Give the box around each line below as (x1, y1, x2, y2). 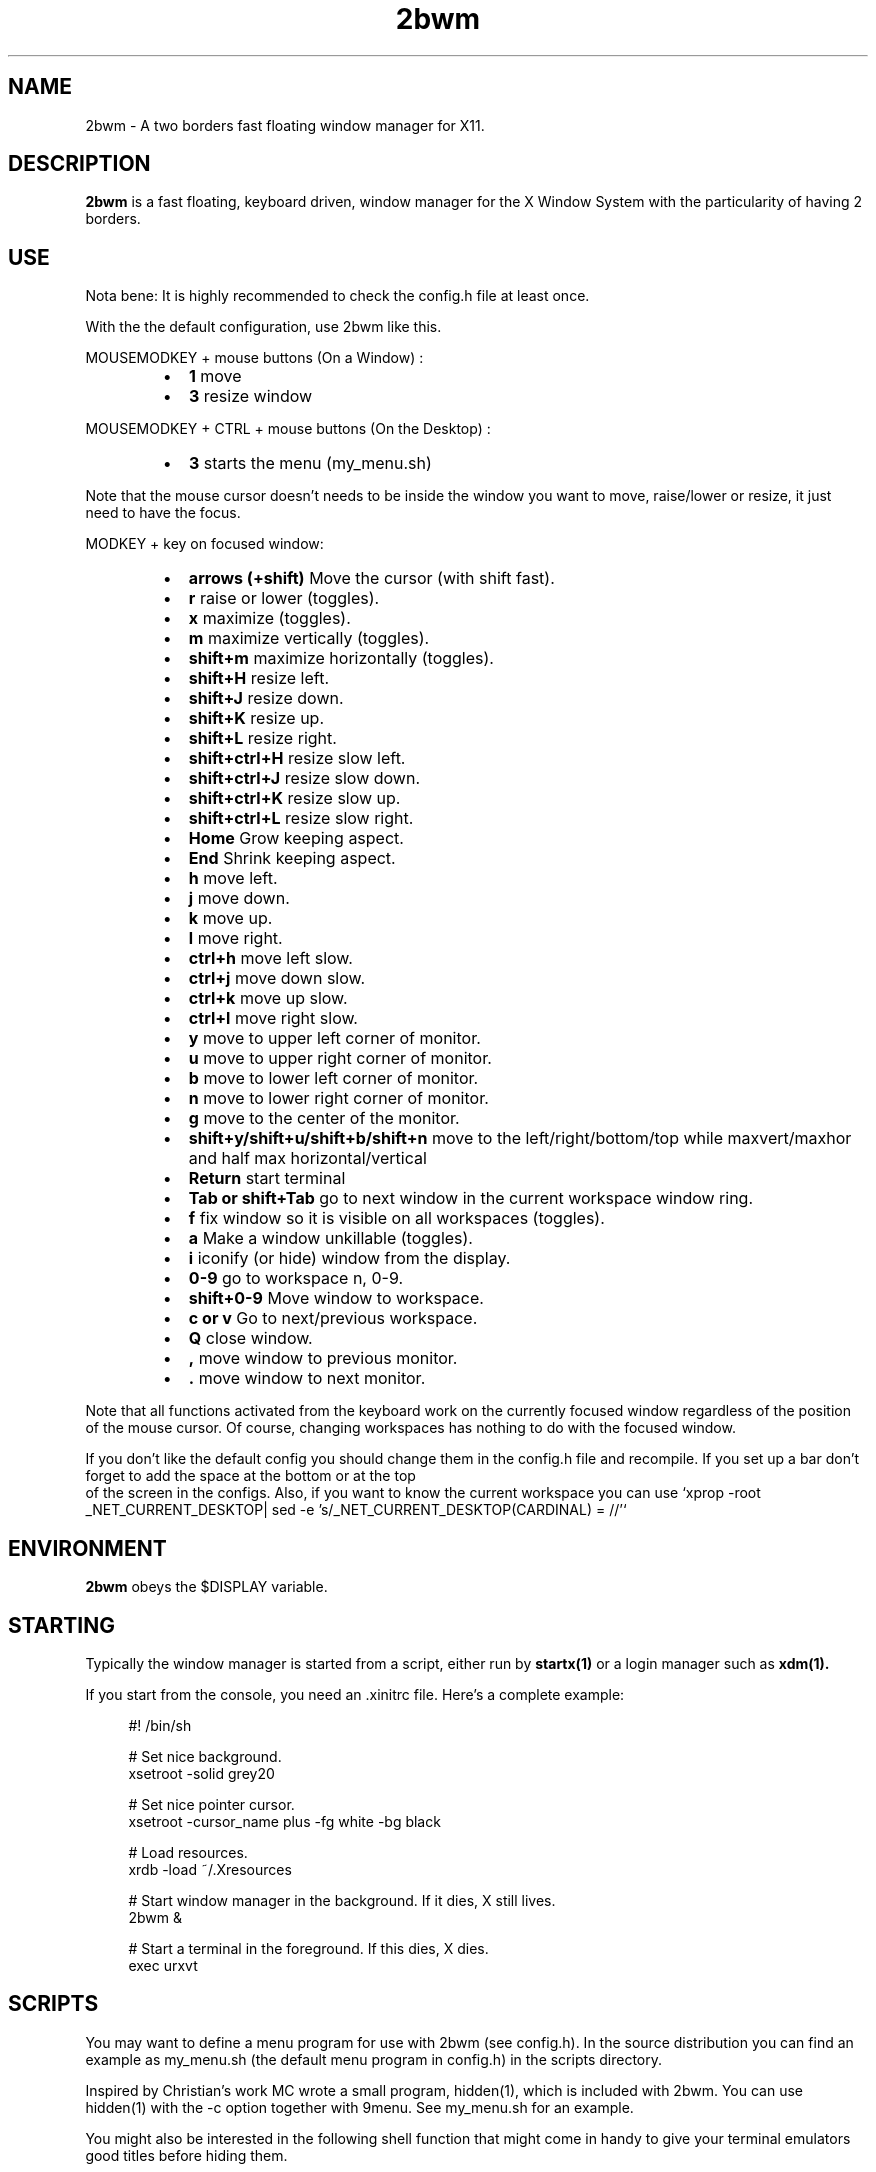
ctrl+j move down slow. (188, 968, 366, 989)
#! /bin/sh (128, 1716, 192, 1734)
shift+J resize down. (188, 688, 344, 709)
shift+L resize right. (188, 728, 337, 749)
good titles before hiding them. (85, 2146, 288, 2164)
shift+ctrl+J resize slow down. (188, 768, 420, 789)
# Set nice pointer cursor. (128, 1795, 295, 1813)
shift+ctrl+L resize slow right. (188, 808, 414, 829)
